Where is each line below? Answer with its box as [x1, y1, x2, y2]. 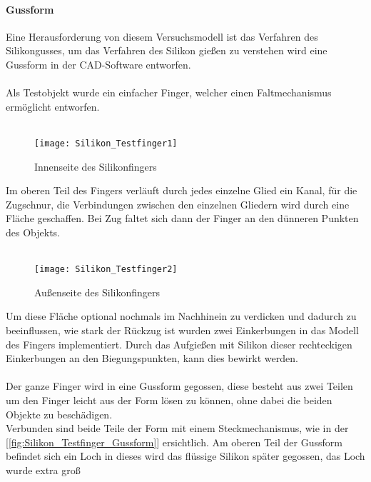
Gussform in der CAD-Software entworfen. [6, 56, 191, 71]
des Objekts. [6, 224, 60, 239]
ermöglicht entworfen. [6, 99, 100, 114]
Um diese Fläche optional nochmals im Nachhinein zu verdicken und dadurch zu [6, 308, 357, 323]
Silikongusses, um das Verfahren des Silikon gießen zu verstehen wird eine [6, 43, 327, 58]
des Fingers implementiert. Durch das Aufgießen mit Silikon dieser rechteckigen [6, 336, 352, 351]
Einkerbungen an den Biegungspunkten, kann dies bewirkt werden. [6, 351, 298, 366]
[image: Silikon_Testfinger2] [34, 264, 178, 275]
